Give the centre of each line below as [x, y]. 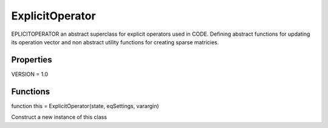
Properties [32, 60]
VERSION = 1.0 [30, 74]
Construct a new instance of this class [59, 117]
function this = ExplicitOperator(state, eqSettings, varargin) [85, 106]
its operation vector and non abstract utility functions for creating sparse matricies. [115, 42]
